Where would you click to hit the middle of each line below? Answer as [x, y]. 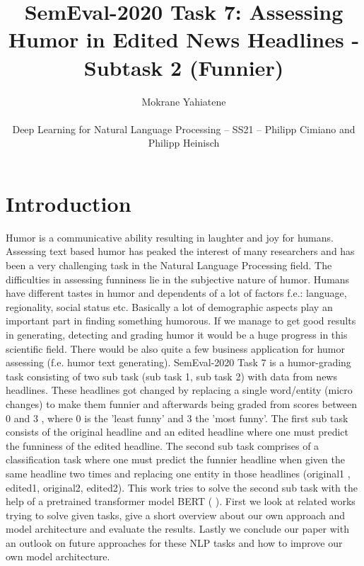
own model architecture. [58, 556]
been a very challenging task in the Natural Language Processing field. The [169, 265]
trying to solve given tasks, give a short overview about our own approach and [176, 515]
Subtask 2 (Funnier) [184, 67]
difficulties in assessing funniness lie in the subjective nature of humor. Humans [178, 279]
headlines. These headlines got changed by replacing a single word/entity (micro [179, 390]
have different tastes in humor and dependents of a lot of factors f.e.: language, [176, 293]
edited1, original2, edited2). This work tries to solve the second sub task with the [182, 487]
